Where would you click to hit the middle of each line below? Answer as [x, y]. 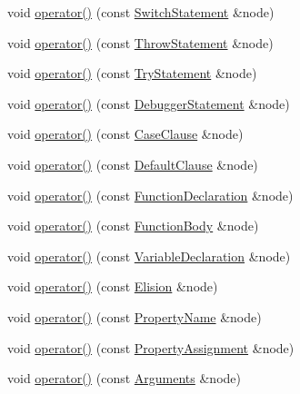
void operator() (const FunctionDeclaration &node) [150, 195]
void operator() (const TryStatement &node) [132, 73]
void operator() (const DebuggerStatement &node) [149, 103]
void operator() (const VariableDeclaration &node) [149, 256]
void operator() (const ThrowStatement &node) [140, 42]
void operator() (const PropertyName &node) [135, 316]
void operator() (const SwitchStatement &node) [141, 12]
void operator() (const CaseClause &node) [125, 134]
